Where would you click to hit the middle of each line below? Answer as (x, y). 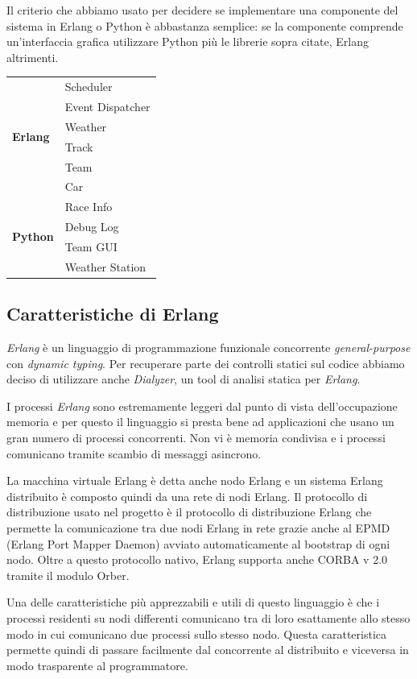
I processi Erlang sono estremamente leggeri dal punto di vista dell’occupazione (202, 406)
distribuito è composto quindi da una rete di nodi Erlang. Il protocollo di (187, 496)
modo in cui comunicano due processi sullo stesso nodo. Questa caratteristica (197, 633)
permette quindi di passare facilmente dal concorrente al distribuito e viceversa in (208, 650)
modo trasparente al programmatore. (97, 665)
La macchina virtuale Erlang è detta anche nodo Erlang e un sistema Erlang (195, 480)
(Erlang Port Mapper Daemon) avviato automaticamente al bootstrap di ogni (198, 543)
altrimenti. (33, 57)
